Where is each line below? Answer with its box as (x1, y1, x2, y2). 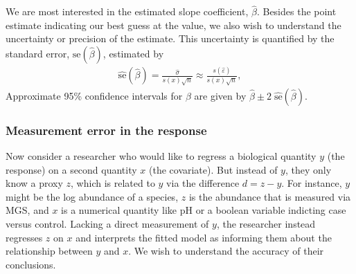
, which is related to (71, 176, 155, 190)
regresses (6, 230, 43, 244)
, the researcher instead (216, 216, 316, 230)
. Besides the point (256, 4, 337, 19)
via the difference (166, 176, 240, 190)
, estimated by (103, 46, 164, 60)
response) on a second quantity (6, 162, 137, 176)
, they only (285, 162, 332, 176)
